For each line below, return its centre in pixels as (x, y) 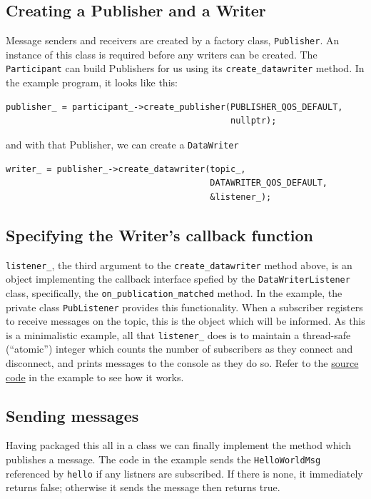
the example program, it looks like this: (92, 82)
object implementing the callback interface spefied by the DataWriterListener (178, 279)
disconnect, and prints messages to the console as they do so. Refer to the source (182, 363)
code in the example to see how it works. (95, 377)
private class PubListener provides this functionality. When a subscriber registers (184, 307)
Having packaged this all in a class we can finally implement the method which (178, 445)
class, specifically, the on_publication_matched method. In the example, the (174, 292)
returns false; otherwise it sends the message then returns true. (143, 487)
